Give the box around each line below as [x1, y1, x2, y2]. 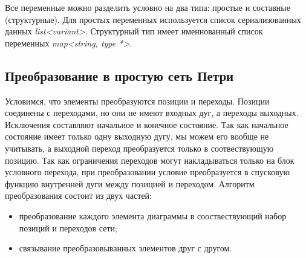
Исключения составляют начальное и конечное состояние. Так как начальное [5, 118, 288, 131]
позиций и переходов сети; [19, 221, 117, 234]
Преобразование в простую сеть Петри [5, 66, 234, 85]
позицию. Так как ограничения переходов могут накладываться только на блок [5, 153, 295, 166]
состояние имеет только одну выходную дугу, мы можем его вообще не [5, 130, 269, 143]
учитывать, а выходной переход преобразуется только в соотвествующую [5, 141, 274, 154]
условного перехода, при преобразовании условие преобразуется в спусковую [5, 166, 290, 178]
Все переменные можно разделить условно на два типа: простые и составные [5, 1, 290, 13]
